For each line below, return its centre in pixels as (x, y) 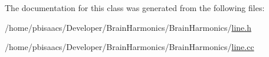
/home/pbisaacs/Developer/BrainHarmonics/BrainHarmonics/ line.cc (129, 47)
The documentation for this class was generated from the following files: (135, 8)
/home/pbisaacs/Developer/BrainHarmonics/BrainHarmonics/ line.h (128, 27)
